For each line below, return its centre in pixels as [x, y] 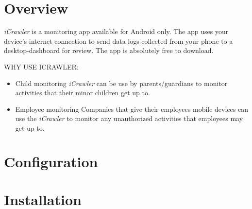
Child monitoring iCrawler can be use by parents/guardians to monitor [121, 83]
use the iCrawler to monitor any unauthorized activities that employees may [129, 118]
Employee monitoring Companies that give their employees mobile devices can [132, 109]
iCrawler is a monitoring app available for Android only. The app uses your [116, 31]
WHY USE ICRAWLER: [41, 66]
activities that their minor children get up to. [83, 93]
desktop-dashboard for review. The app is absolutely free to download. [109, 50]
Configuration [51, 161]
